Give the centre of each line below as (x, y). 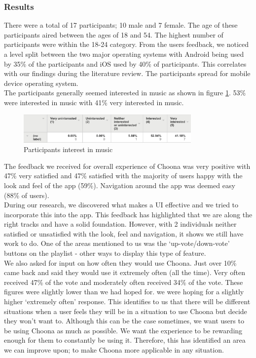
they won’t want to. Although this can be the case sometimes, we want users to (124, 321)
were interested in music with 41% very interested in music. (94, 102)
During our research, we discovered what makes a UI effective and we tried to (121, 205)
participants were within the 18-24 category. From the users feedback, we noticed (127, 44)
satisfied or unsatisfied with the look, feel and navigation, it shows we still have (124, 233)
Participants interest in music (68, 149)
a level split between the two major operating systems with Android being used (124, 54)
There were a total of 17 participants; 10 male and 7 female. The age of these (121, 25)
